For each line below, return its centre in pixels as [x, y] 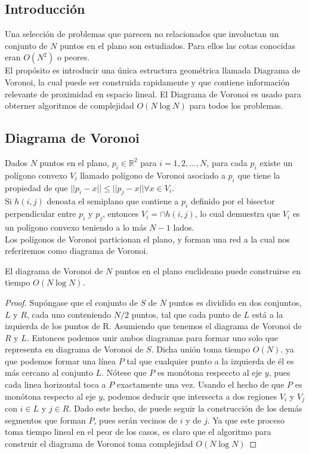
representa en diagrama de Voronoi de [74, 349]
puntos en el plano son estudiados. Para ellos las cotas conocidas [177, 45]
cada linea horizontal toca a [55, 384]
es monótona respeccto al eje [210, 372]
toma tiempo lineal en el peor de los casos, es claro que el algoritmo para [138, 432]
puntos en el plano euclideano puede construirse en [208, 270]
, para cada [227, 162]
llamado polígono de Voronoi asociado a [153, 175]
